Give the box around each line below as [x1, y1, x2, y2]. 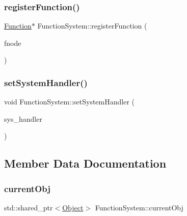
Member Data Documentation [4, 155, 167, 171]
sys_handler [4, 113, 42, 124]
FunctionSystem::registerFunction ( [37, 20, 147, 31]
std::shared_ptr [4, 202, 53, 212]
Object [62, 202, 84, 212]
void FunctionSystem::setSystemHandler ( [4, 96, 135, 107]
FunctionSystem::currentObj [95, 202, 183, 212]
